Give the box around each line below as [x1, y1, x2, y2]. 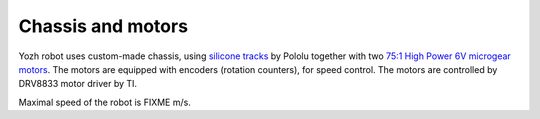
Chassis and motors [18, 15, 189, 37]
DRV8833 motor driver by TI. [18, 78, 138, 90]
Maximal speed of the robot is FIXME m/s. [18, 96, 192, 108]
